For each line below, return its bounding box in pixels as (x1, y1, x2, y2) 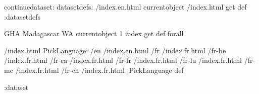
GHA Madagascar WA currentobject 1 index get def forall (4, 28, 184, 39)
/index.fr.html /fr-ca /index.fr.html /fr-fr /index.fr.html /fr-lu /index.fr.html (4, 55, 242, 65)
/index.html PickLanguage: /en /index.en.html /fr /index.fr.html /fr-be (4, 45, 226, 55)
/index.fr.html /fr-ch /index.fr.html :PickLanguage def (15, 64, 184, 75)
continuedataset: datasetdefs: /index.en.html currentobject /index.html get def (4, 2, 247, 12)
